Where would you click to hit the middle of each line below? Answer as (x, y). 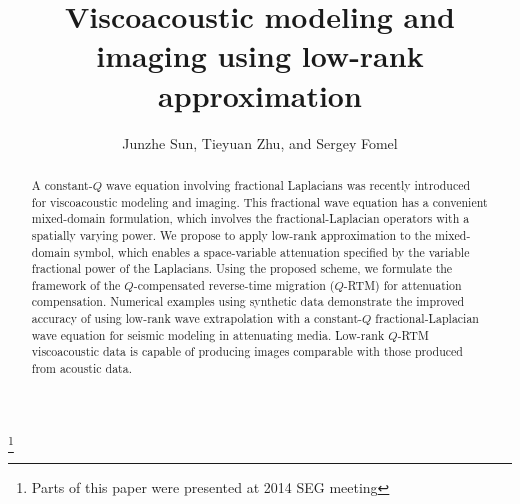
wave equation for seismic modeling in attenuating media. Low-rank (208, 334)
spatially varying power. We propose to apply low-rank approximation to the (231, 234)
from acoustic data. (81, 368)
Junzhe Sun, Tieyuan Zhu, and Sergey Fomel (260, 142)
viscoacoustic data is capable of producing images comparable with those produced (247, 351)
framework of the (76, 284)
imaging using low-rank (260, 55)
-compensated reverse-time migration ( (234, 284)
